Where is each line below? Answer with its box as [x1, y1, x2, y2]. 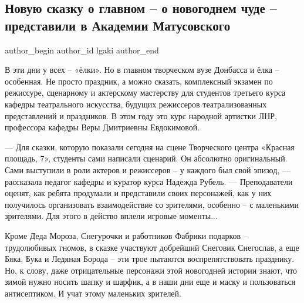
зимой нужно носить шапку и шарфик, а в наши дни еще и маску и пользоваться [5, 275, 296, 288]
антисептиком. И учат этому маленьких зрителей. [5, 287, 181, 299]
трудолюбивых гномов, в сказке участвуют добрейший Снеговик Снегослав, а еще [5, 241, 299, 253]
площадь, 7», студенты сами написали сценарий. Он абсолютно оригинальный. [5, 152, 288, 164]
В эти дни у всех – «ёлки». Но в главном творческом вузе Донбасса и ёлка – [5, 63, 279, 76]
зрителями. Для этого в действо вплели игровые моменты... [5, 210, 218, 222]
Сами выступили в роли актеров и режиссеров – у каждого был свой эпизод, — [5, 163, 291, 176]
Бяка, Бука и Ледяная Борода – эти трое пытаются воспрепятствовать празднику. [5, 253, 295, 265]
